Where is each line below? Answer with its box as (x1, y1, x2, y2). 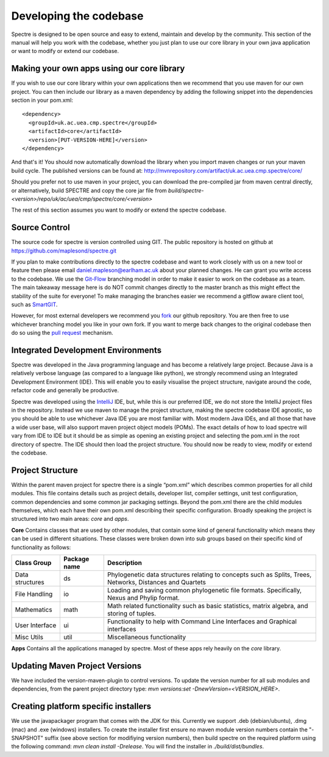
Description (107, 558, 143, 567)
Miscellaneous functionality (107, 633, 186, 641)
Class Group (15, 558, 52, 567)
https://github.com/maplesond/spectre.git (11, 247, 117, 254)
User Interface (15, 621, 57, 630)
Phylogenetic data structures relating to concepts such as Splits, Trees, (107, 570, 312, 579)
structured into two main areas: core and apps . (11, 515, 129, 523)
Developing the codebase (11, 9, 144, 23)
